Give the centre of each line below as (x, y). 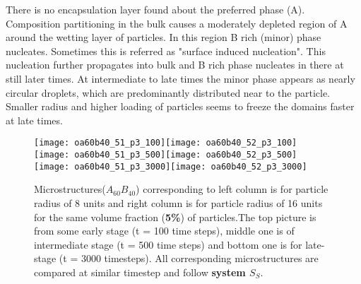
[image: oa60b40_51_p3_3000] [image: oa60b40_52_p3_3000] (171, 166)
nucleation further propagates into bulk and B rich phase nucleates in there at (175, 65)
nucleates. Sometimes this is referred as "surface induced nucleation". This (166, 51)
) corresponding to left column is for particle (232, 189)
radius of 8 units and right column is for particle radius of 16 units (178, 202)
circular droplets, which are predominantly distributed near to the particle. (168, 92)
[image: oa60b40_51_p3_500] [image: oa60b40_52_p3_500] (166, 155)
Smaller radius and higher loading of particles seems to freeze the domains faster (180, 106)
